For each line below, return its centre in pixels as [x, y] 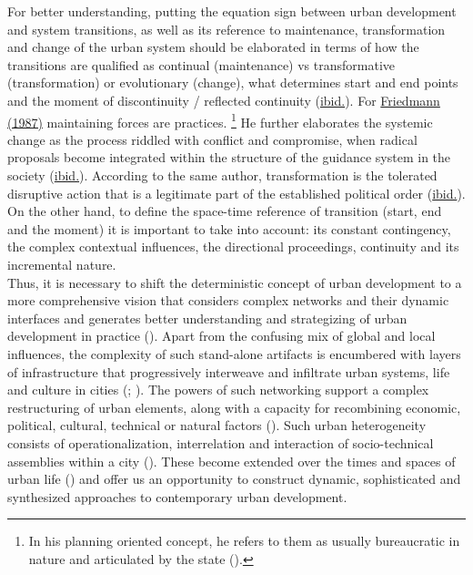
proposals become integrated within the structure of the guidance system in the [229, 157]
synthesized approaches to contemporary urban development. [177, 496]
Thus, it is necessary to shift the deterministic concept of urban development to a [235, 282]
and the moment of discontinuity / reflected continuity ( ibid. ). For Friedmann [224, 100]
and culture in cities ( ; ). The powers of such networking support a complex [218, 390]
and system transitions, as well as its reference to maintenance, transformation [226, 29]
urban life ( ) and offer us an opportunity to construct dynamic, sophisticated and [234, 479]
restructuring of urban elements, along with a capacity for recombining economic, [234, 407]
